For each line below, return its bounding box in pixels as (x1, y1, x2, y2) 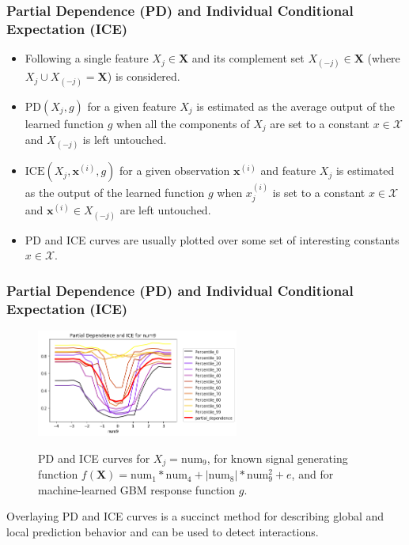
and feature (260, 162, 316, 179)
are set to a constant (270, 115, 370, 131)
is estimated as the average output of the (196, 97, 396, 114)
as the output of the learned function (25, 184, 205, 200)
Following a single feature (25, 50, 149, 66)
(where (367, 50, 400, 66)
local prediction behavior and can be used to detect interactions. (6, 524, 319, 540)
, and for (291, 466, 334, 483)
